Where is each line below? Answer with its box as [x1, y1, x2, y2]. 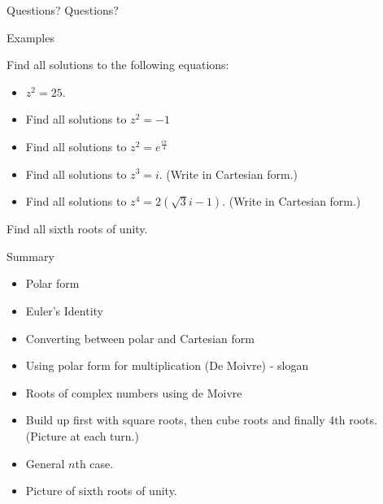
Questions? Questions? [7, 2, 119, 18]
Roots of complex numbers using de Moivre [25, 384, 242, 401]
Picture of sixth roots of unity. [25, 482, 177, 499]
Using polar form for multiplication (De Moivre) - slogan [25, 357, 309, 374]
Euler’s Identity [25, 302, 104, 319]
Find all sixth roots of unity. [7, 220, 148, 237]
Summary [7, 247, 54, 264]
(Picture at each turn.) [25, 427, 139, 444]
